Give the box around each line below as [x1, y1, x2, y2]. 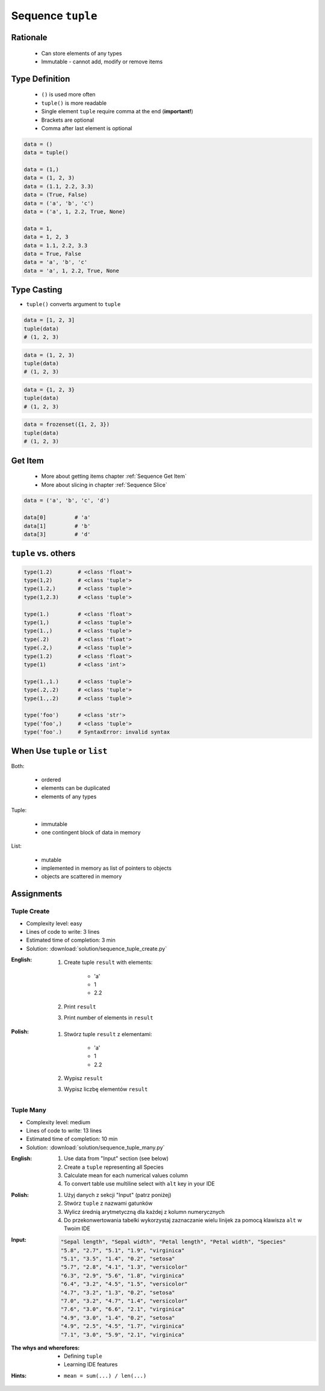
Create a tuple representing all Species [64, 1163, 164, 1171]
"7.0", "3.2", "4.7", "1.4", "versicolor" [60, 1298, 188, 1304]
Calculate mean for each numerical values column [64, 1172, 188, 1179]
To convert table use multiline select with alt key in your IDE [64, 1180, 215, 1187]
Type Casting [11, 285, 63, 295]
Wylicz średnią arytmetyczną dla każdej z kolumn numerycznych [64, 1208, 225, 1215]
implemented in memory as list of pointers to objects [41, 864, 172, 872]
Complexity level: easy [26, 919, 82, 927]
